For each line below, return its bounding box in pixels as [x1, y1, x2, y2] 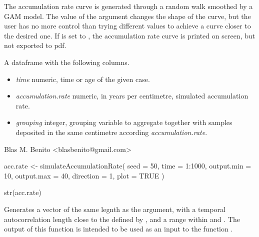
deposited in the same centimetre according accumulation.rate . [15, 126, 207, 137]
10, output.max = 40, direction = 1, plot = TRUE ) [4, 170, 164, 180]
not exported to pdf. [4, 40, 66, 50]
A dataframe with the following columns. [4, 56, 129, 67]
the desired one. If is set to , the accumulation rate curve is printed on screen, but [4, 30, 255, 40]
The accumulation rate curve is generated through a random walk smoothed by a [4, 1, 253, 11]
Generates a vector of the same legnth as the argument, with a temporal [4, 203, 225, 214]
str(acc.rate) [4, 187, 41, 197]
